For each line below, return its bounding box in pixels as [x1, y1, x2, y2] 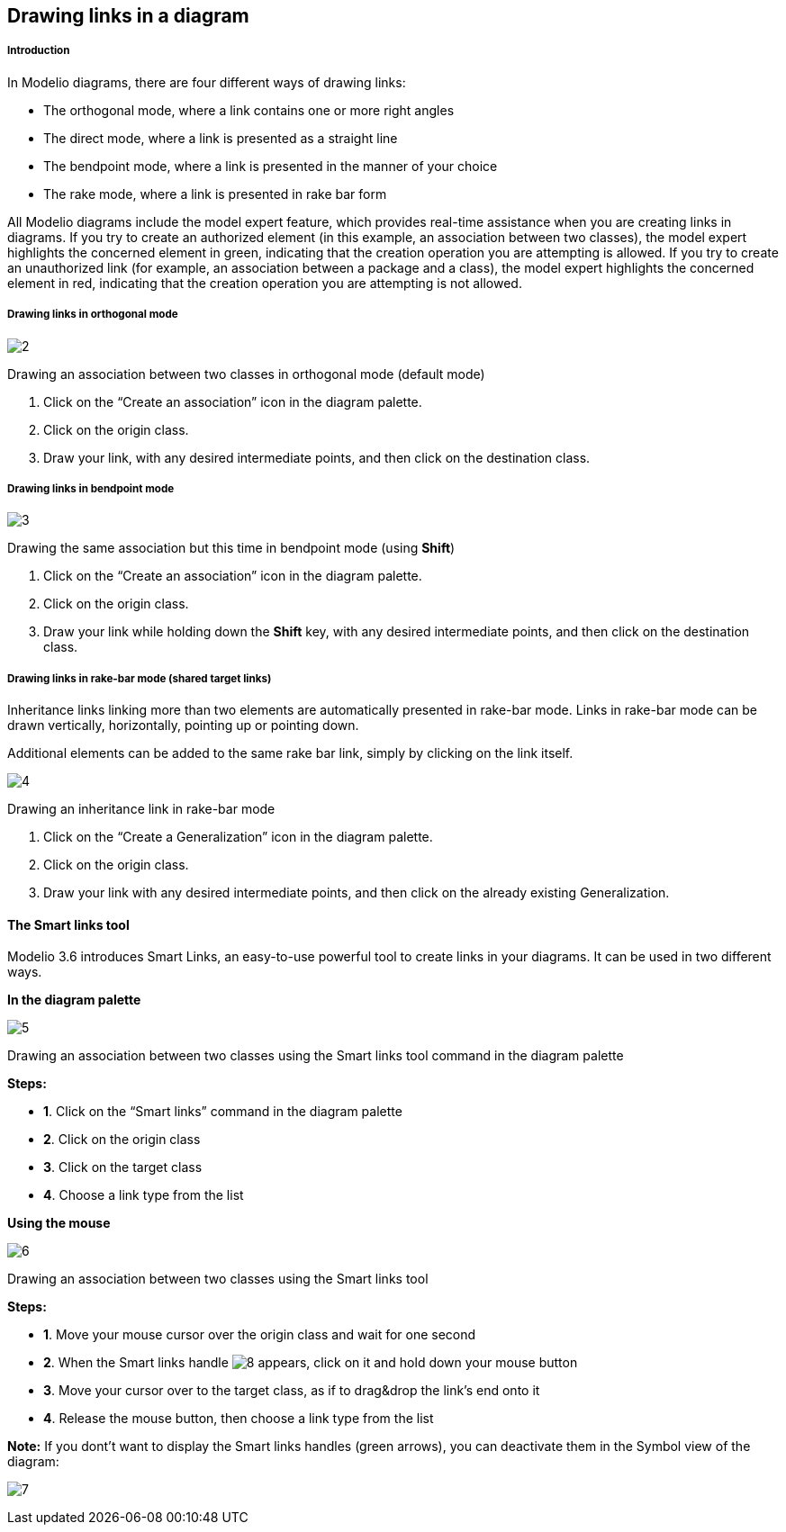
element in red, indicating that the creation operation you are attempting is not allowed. [7, 275, 522, 291]
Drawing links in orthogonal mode [7, 308, 178, 321]
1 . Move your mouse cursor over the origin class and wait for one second [43, 1327, 476, 1343]
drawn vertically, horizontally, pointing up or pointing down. [7, 717, 359, 734]
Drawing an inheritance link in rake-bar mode [7, 801, 276, 817]
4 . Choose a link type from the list [43, 1187, 244, 1203]
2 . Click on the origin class [43, 1131, 201, 1148]
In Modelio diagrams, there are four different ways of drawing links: [7, 74, 406, 90]
